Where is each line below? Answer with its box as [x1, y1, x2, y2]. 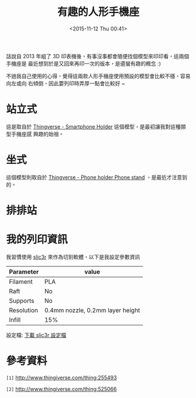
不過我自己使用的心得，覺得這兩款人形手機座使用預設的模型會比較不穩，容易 [6, 72, 191, 79]
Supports [9, 296, 35, 305]
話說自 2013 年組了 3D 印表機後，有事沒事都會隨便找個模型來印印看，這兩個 [6, 52, 190, 59]
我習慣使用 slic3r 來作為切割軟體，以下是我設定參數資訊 [6, 253, 140, 260]
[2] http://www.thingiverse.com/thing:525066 [6, 385, 117, 392]
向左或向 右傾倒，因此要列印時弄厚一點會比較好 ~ [6, 80, 126, 87]
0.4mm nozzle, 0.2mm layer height [44, 306, 140, 314]
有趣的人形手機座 [57, 5, 139, 19]
